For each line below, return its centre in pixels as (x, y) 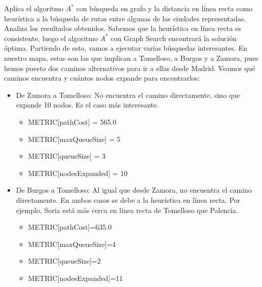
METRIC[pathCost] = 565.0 (72, 121)
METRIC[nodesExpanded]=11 (76, 278)
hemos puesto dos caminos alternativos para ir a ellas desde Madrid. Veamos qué (130, 68)
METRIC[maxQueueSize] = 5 (74, 139)
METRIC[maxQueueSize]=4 (72, 244)
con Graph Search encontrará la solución (174, 38)
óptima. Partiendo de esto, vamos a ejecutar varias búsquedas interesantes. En (126, 48)
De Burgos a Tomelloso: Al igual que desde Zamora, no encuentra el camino (134, 190)
